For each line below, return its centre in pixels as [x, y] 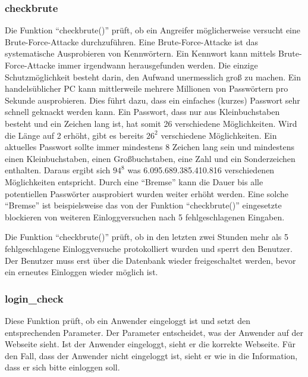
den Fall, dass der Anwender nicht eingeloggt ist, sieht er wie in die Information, [151, 355]
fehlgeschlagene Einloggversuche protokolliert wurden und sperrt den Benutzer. [149, 248]
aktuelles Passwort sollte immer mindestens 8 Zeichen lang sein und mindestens [150, 147]
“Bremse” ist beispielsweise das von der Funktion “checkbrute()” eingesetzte [143, 205]
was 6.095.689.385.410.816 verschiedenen [201, 170]
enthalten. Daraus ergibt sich [58, 170]
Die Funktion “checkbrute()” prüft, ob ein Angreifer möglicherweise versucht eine [153, 30]
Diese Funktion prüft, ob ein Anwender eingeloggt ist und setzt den [128, 320]
